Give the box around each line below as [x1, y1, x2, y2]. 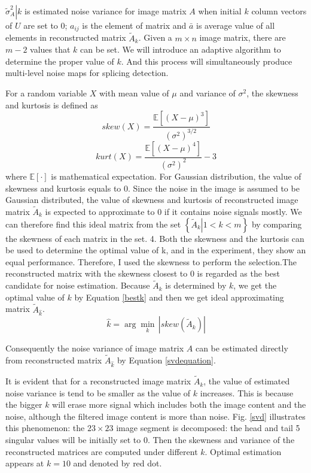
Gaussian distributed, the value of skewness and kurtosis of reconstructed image [5, 193, 298, 206]
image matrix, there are [199, 31, 286, 44]
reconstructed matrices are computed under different [5, 445, 198, 457]
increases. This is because [200, 386, 294, 399]
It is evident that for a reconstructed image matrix [5, 375, 191, 387]
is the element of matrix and [82, 19, 187, 31]
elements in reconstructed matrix [5, 31, 126, 44]
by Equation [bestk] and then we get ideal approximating [74, 290, 284, 303]
